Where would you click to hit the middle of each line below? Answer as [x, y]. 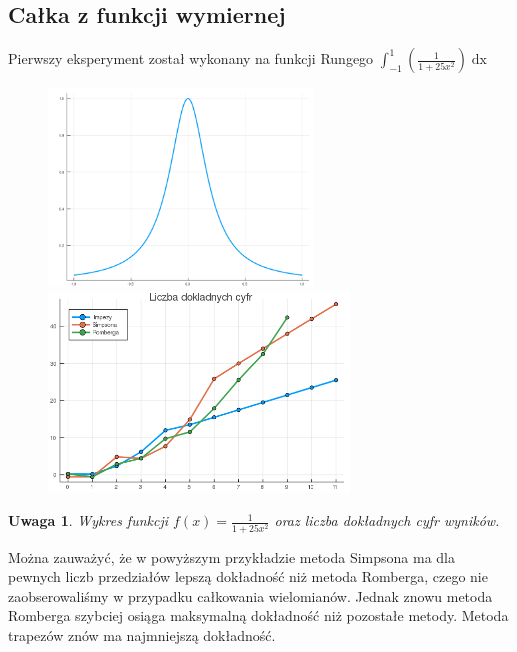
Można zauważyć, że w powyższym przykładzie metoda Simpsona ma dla [232, 556]
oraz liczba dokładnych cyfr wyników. [387, 520]
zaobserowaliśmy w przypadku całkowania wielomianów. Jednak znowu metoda [250, 595]
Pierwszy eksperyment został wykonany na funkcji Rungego [191, 58]
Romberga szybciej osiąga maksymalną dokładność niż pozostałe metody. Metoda [258, 615]
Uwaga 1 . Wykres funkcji [88, 520]
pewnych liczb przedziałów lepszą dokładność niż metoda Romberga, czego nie [248, 576]
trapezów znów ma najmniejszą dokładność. [142, 635]
